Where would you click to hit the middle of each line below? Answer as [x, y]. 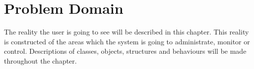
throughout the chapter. [40, 60]
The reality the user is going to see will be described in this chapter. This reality [127, 32]
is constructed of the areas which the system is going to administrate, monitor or [127, 41]
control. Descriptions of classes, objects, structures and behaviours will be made [125, 51]
